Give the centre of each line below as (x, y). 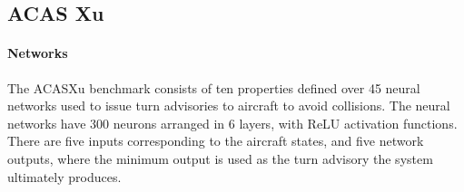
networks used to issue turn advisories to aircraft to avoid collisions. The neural (229, 106)
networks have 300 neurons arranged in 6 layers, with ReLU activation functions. (232, 123)
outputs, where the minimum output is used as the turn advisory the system (220, 158)
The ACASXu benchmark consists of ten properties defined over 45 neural (214, 87)
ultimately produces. (64, 176)
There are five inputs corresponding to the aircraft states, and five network (216, 141)
